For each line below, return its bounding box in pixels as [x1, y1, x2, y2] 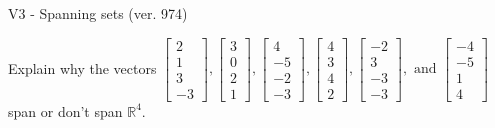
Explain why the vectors [8, 57, 157, 78]
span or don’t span [8, 100, 123, 121]
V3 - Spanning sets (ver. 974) [8, 3, 188, 23]
